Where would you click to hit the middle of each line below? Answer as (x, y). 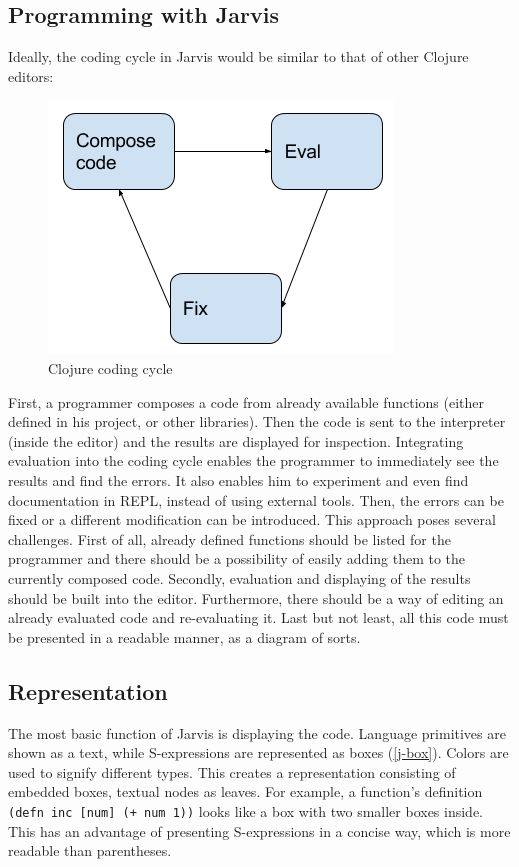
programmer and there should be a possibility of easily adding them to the (237, 558)
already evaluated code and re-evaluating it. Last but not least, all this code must (258, 617)
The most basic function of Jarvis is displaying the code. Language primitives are (257, 732)
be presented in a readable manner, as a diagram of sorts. (184, 636)
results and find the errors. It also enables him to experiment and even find (238, 479)
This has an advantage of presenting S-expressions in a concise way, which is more (259, 830)
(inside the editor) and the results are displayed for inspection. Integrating (236, 440)
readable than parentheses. (90, 850)
